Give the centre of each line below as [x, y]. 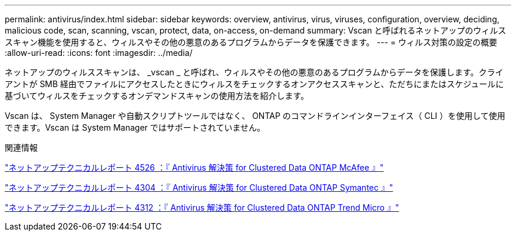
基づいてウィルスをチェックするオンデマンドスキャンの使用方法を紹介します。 [157, 96]
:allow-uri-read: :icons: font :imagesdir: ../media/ [99, 53]
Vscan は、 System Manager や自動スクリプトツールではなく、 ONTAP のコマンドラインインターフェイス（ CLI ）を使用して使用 [255, 116]
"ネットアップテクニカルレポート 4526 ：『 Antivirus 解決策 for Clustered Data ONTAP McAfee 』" [194, 167]
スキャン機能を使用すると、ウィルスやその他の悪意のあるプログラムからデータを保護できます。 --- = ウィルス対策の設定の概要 [251, 42]
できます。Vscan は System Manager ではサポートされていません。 [135, 127]
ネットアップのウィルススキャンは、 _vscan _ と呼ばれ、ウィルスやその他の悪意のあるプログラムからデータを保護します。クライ [254, 72]
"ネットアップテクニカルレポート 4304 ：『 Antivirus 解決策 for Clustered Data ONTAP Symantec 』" [199, 187]
